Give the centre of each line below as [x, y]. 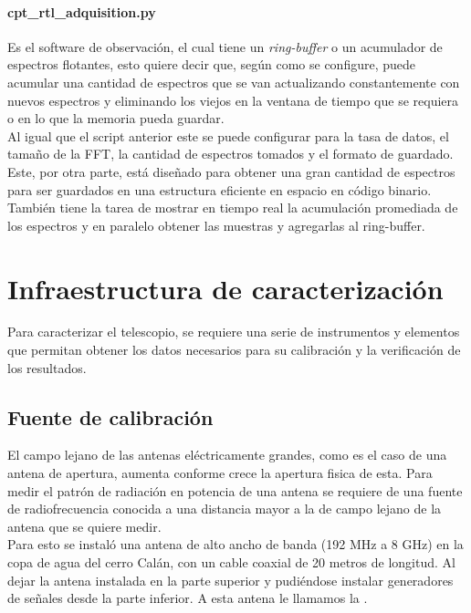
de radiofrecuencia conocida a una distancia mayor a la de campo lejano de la [225, 509]
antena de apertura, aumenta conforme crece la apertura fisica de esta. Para [220, 473]
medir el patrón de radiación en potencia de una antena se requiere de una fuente [235, 490]
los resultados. [47, 367]
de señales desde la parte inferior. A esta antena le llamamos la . [188, 598]
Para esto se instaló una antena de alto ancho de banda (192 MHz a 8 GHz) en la [235, 544]
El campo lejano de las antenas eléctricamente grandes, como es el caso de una [227, 455]
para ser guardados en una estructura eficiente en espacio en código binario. [220, 189]
